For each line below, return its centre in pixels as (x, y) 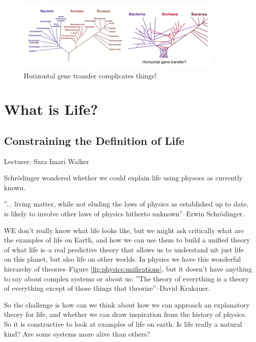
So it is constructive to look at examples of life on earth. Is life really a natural (123, 324)
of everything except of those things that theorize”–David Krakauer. (107, 288)
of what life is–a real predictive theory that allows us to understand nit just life (124, 249)
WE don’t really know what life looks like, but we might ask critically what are (124, 230)
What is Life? (51, 109)
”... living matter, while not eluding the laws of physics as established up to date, (126, 204)
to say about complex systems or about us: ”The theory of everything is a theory (127, 278)
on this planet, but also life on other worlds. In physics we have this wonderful (123, 259)
